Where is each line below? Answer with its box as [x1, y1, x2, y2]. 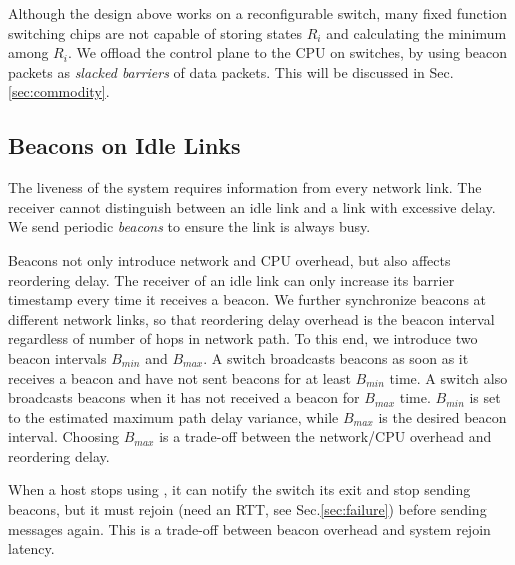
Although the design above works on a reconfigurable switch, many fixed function [8, 3, 507, 23]
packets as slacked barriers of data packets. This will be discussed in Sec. [8, 61, 454, 82]
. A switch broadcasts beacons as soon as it [203, 347, 469, 368]
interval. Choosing [8, 426, 119, 447]
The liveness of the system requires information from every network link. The [8, 177, 482, 198]
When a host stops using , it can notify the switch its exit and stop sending [8, 479, 471, 500]
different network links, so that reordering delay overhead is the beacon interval [8, 308, 495, 329]
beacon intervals [8, 347, 107, 368]
